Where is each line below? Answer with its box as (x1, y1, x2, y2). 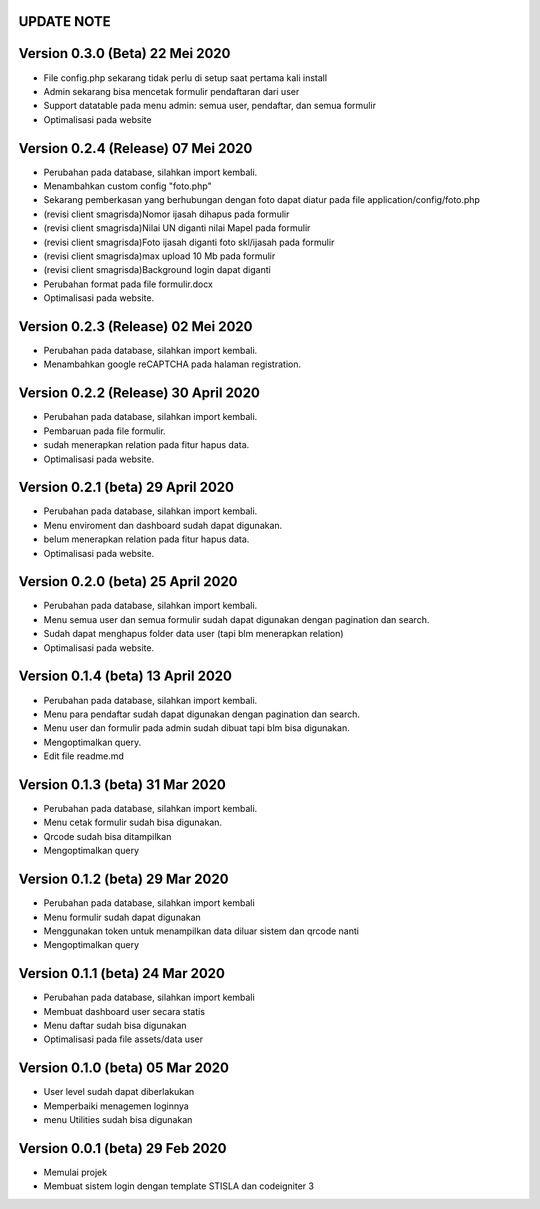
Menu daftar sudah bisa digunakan (43, 1019, 187, 1031)
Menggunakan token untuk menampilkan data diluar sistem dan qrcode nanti (43, 925, 360, 937)
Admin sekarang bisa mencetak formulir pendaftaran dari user (43, 85, 300, 97)
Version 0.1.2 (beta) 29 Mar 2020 (18, 871, 229, 888)
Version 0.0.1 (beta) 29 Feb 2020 (18, 1140, 227, 1157)
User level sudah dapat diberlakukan (43, 1086, 195, 1098)
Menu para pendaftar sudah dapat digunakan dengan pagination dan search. (43, 708, 360, 720)
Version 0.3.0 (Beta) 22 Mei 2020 (18, 45, 231, 62)
